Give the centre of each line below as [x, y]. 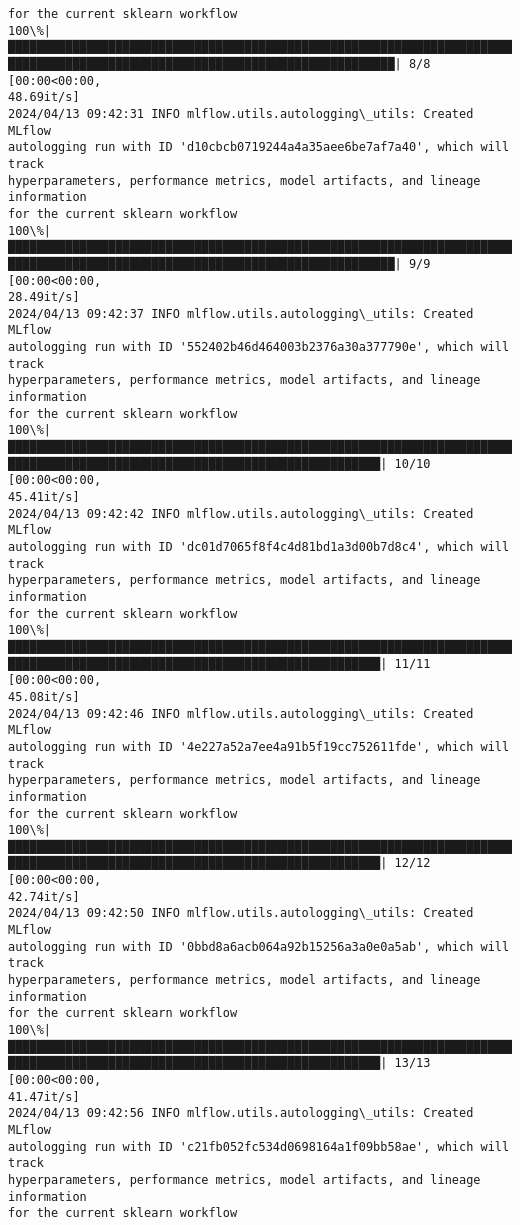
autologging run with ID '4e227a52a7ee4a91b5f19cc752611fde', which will [259, 746]
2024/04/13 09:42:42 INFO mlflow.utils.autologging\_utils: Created [241, 513]
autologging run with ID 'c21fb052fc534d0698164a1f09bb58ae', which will [259, 1146]
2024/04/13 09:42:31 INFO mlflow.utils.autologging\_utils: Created [241, 113]
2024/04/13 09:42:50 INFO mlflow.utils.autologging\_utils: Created [241, 913]
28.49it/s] [44, 297]
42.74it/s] [44, 896]
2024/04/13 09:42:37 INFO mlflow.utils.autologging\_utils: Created [241, 313]
